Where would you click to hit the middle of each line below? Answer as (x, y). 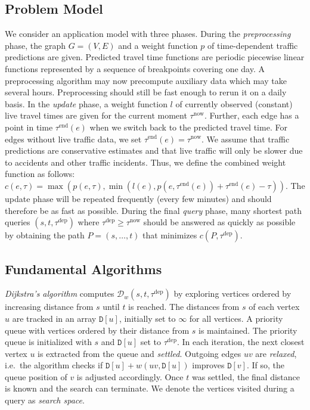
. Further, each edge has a (252, 115)
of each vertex (274, 307)
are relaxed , (276, 353)
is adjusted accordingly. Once (130, 376)
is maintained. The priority (248, 330)
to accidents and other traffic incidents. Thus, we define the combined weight (145, 162)
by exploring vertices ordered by (232, 293)
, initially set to (147, 318)
